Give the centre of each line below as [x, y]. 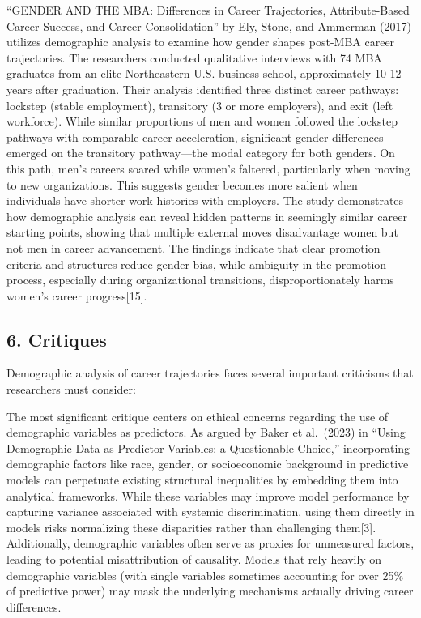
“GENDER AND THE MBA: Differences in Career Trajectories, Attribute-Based [208, 10]
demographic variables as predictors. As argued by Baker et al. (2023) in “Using [206, 432]
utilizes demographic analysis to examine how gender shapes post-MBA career [201, 42]
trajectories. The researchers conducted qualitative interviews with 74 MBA [194, 57]
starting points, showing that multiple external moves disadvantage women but [202, 232]
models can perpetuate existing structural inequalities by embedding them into [202, 480]
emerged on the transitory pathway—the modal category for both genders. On [201, 153]
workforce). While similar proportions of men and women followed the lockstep [202, 121]
